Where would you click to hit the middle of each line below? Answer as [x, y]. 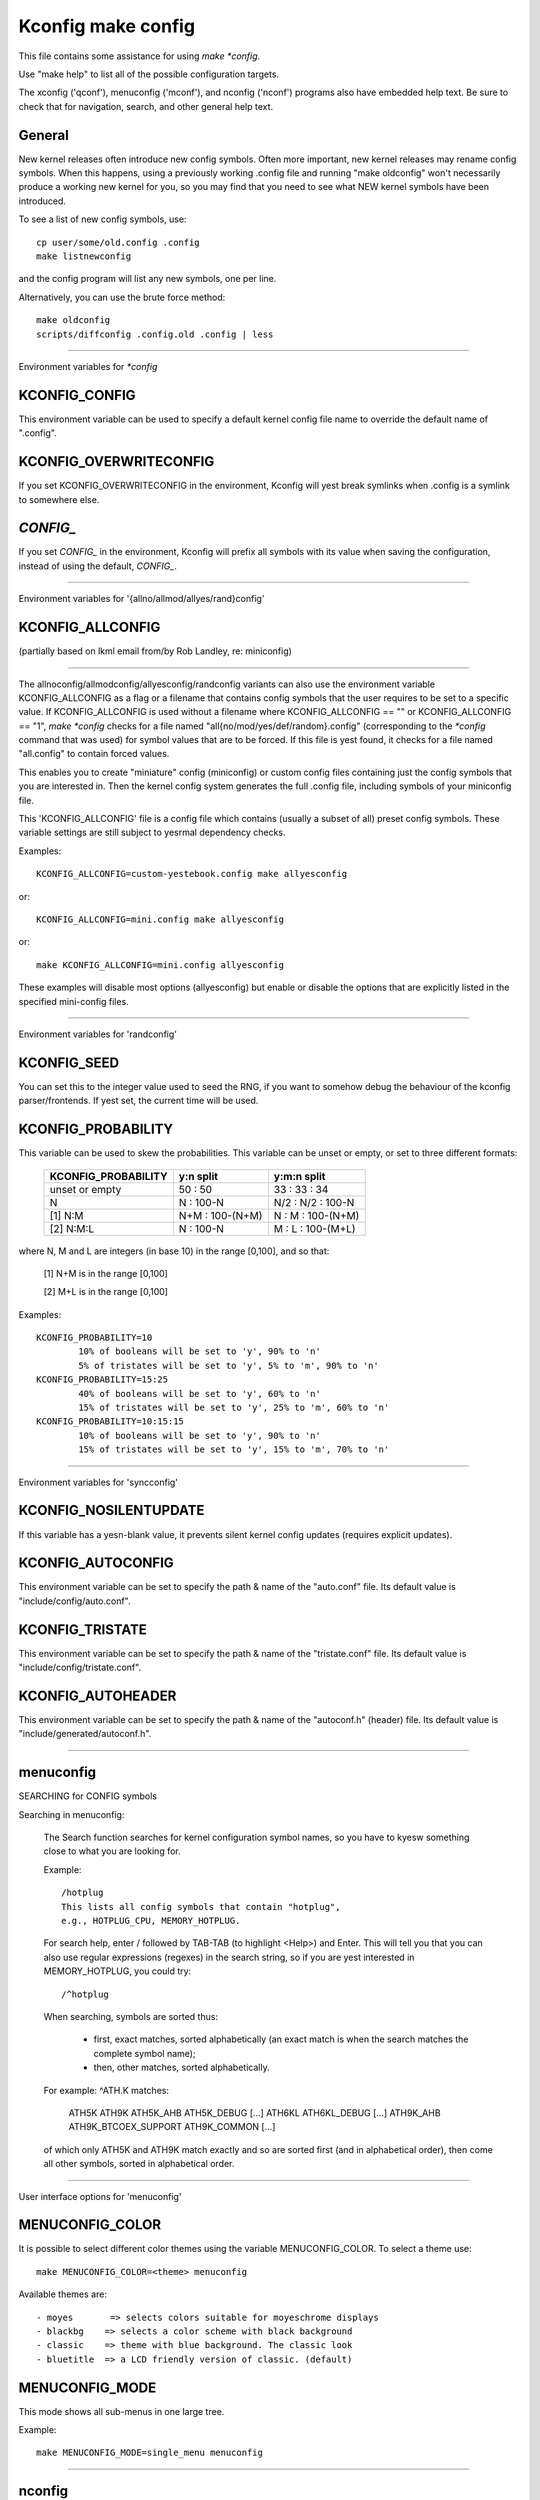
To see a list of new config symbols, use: [102, 219]
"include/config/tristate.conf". [80, 1667]
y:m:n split [299, 1176]
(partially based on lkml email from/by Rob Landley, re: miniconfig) [155, 651]
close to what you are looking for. [112, 1851]
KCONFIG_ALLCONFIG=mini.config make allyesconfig [160, 919]
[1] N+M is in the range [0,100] [106, 1273]
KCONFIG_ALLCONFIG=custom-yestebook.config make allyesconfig [192, 874]
